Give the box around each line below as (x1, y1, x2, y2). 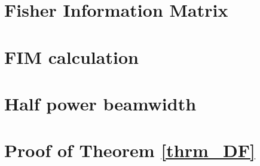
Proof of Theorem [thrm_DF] (4, 138, 255, 162)
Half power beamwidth (4, 91, 197, 115)
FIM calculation (4, 44, 139, 69)
